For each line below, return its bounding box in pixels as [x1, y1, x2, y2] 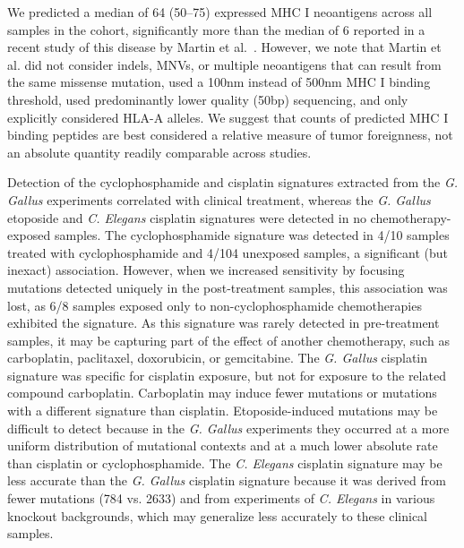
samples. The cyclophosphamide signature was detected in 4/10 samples [54, 226, 450, 244]
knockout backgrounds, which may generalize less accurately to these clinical [7, 506, 427, 525]
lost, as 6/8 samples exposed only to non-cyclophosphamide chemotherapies [7, 295, 422, 314]
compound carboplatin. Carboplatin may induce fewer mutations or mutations [7, 383, 437, 402]
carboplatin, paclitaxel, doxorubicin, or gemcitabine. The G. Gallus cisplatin [7, 348, 428, 367]
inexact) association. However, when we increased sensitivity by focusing [7, 261, 405, 279]
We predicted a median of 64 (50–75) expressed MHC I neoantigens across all [7, 3, 433, 21]
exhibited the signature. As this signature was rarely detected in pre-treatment [7, 313, 440, 332]
